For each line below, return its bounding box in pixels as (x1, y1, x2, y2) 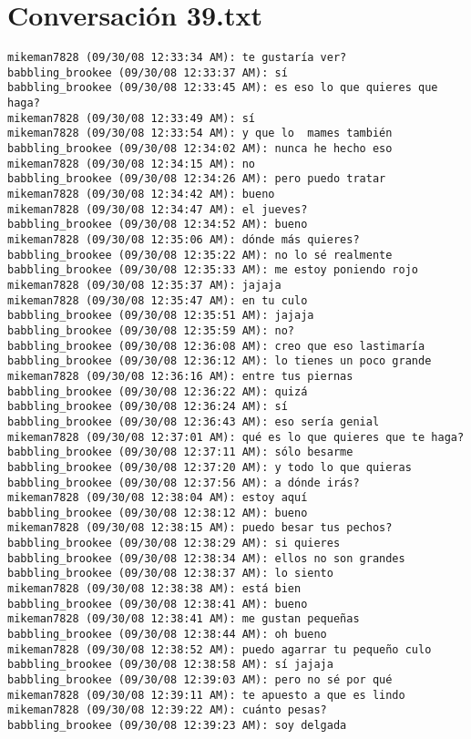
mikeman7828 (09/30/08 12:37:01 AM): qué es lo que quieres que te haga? (7, 430, 465, 444)
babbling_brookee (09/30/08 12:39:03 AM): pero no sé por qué (7, 673, 393, 687)
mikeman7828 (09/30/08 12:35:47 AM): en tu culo (7, 293, 308, 307)
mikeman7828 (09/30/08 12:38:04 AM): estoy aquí (7, 491, 308, 505)
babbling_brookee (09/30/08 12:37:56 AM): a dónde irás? (7, 476, 360, 489)
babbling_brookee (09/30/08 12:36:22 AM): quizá (7, 385, 308, 398)
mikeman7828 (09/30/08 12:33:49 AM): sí (7, 111, 256, 125)
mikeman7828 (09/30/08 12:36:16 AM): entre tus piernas (7, 369, 353, 383)
